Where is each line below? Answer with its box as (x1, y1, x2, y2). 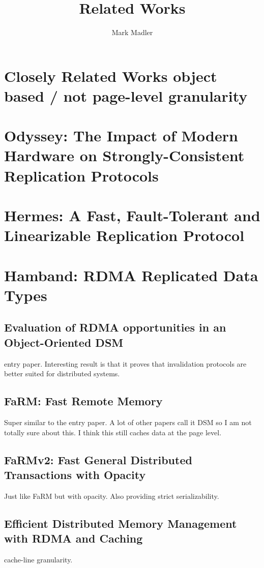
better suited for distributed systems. (4, 368, 120, 379)
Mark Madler (111, 27, 153, 38)
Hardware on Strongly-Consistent (4, 145, 245, 166)
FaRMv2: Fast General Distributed (4, 452, 192, 467)
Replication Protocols (4, 165, 159, 186)
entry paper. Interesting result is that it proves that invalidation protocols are (4, 358, 247, 369)
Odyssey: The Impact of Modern (4, 125, 238, 146)
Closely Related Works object (4, 65, 217, 86)
